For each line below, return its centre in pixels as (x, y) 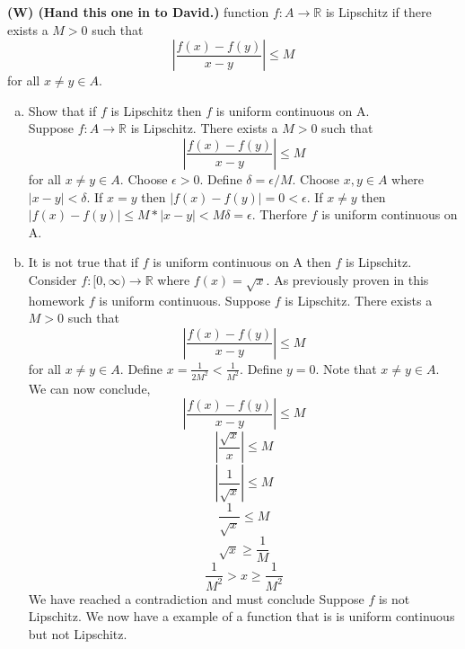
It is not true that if (83, 262)
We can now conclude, (89, 388)
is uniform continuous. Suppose (185, 300)
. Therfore (279, 214)
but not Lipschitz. (78, 633)
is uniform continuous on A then (242, 262)
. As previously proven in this (347, 279)
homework (57, 300)
